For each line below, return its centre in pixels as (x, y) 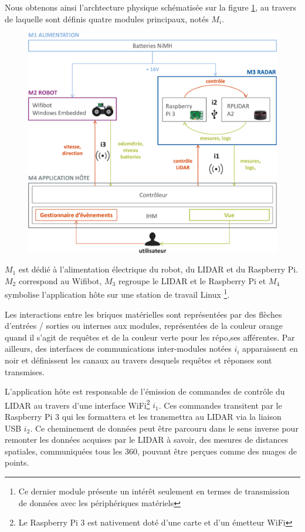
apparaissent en (270, 349)
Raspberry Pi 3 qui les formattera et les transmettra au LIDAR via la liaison (143, 416)
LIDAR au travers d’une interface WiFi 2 (77, 404)
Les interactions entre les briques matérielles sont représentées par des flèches (143, 314)
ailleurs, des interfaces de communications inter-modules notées (118, 349)
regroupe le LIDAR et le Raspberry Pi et (192, 280)
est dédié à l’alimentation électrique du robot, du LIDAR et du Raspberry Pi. (158, 269)
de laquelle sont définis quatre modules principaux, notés (107, 18)
